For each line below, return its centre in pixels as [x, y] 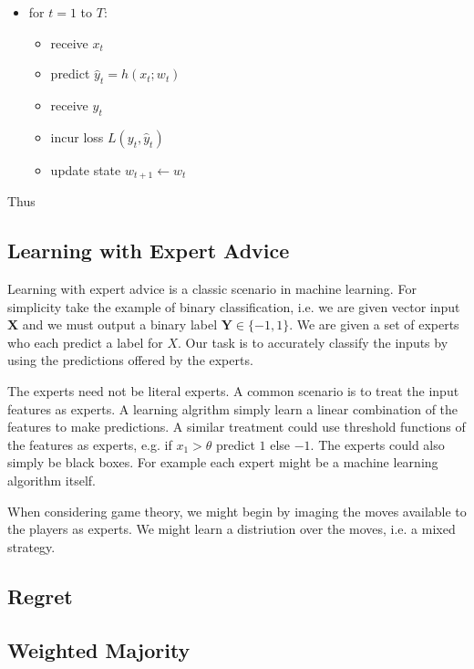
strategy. [31, 546]
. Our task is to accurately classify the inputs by [313, 342]
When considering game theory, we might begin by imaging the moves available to [237, 511]
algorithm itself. [52, 480]
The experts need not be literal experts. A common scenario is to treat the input [233, 391]
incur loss [77, 136]
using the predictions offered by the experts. [130, 360]
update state [86, 169]
